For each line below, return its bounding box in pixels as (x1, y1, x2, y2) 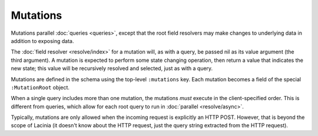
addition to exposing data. (11, 37, 74, 44)
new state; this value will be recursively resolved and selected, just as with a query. (11, 65, 213, 72)
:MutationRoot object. (11, 84, 70, 91)
